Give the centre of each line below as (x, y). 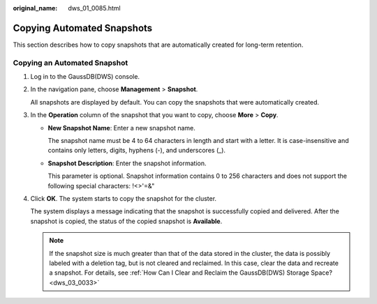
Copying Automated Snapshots (83, 28)
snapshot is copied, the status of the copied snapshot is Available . (126, 221)
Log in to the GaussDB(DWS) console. (85, 77)
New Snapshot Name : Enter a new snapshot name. (121, 128)
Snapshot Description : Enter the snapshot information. (127, 163)
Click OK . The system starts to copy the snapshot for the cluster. (123, 198)
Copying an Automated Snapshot (71, 63)
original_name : (35, 8)
